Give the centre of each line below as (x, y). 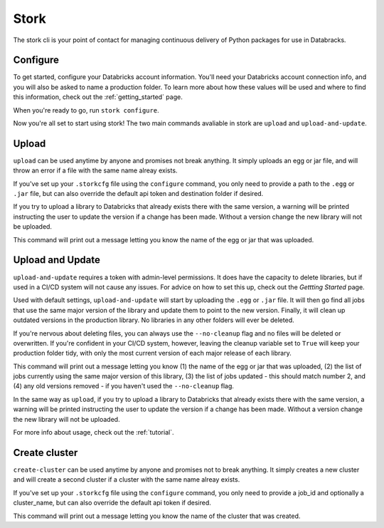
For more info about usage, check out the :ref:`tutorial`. (94, 433)
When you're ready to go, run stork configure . (86, 110)
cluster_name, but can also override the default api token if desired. (112, 503)
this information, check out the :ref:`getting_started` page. (98, 97)
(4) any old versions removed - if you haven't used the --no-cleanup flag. (124, 386)
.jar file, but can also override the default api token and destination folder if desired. (138, 194)
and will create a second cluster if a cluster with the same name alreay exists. (127, 480)
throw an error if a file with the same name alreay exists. (95, 170)
